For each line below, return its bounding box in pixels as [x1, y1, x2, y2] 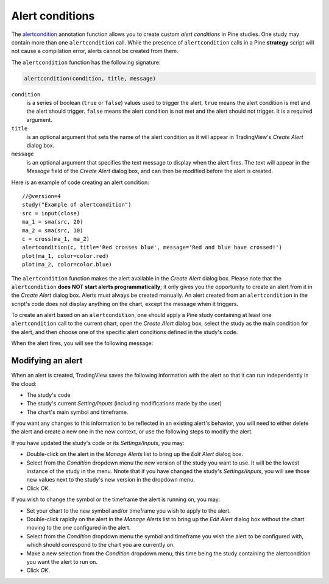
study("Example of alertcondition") [22, 201, 132, 208]
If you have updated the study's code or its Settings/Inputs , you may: [11, 439, 185, 446]
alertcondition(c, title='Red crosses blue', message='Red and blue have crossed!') [22, 244, 283, 251]
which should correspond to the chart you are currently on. [26, 541, 175, 549]
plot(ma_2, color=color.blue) [22, 261, 113, 268]
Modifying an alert [11, 355, 83, 366]
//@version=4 [22, 193, 61, 199]
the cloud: [11, 380, 37, 387]
